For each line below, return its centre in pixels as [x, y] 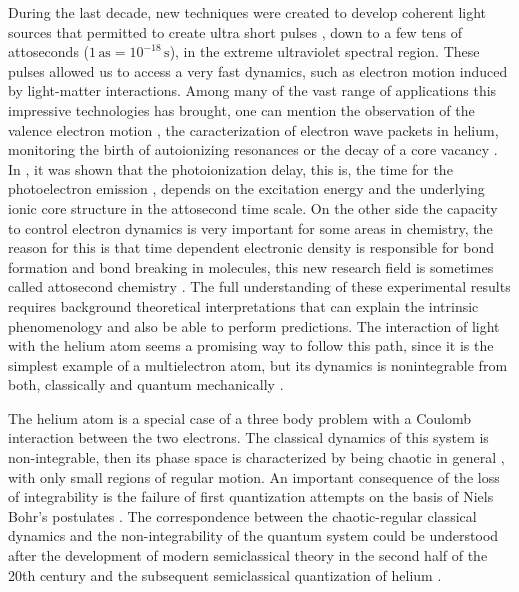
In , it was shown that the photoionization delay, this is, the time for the [230, 168]
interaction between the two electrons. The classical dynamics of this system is [248, 437]
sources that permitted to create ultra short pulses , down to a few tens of [235, 31]
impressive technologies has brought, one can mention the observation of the [241, 109]
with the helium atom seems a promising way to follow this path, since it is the [251, 345]
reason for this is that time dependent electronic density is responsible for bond [251, 247]
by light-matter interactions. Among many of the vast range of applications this [252, 90]
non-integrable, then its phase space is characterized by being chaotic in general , [256, 457]
